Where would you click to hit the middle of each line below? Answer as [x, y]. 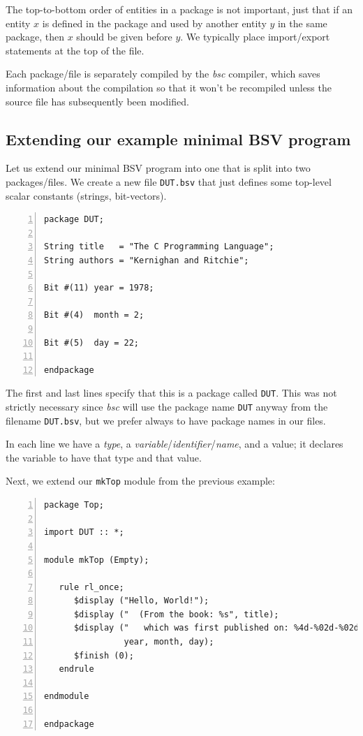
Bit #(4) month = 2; [94, 315]
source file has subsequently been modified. [97, 101]
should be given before [124, 37]
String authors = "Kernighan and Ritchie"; [147, 260]
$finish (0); [104, 655]
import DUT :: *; [84, 532]
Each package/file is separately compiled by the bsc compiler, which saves [163, 74]
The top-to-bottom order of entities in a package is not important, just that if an [179, 9]
